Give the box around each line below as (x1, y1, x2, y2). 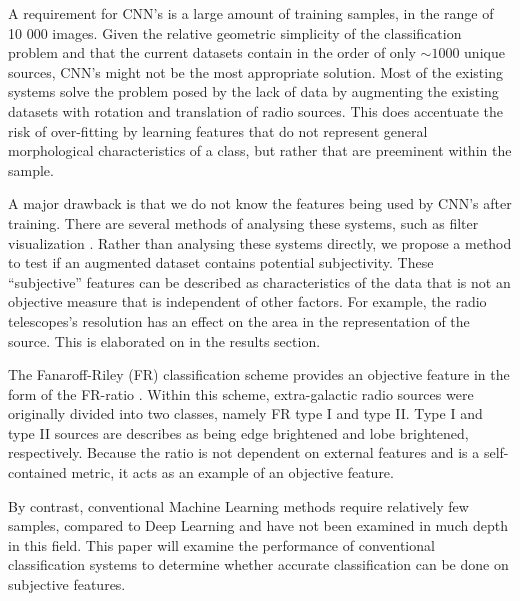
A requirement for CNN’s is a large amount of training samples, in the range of (8, 3, 494, 23)
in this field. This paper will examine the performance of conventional (8, 534, 435, 555)
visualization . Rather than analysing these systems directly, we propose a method (8, 232, 512, 253)
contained (8, 462, 67, 483)
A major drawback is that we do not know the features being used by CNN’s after (8, 193, 512, 214)
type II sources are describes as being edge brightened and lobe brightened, (8, 422, 469, 443)
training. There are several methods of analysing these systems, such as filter (8, 212, 479, 233)
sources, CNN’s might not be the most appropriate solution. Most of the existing (8, 61, 503, 82)
